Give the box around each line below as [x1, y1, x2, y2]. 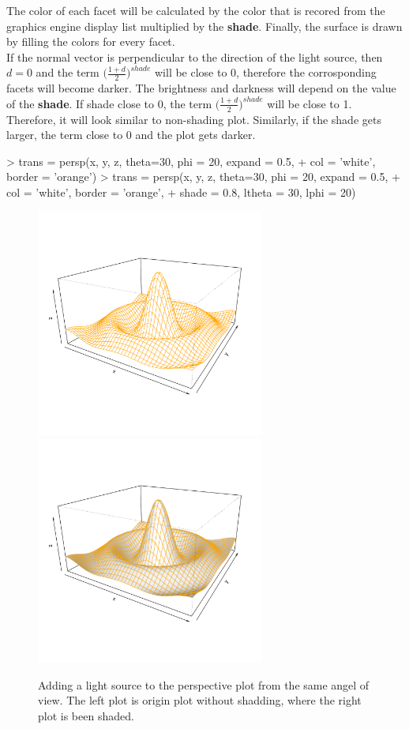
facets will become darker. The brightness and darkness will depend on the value [6, 80, 396, 96]
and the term [36, 64, 99, 81]
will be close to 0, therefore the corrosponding [154, 64, 377, 81]
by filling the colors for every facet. [6, 33, 175, 50]
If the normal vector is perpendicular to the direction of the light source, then [6, 48, 383, 65]
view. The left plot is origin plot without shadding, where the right [38, 692, 362, 708]
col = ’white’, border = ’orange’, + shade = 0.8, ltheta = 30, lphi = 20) [6, 184, 356, 200]
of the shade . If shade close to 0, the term [6, 95, 212, 111]
